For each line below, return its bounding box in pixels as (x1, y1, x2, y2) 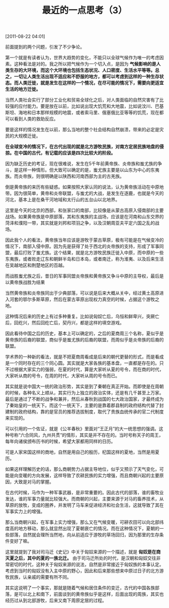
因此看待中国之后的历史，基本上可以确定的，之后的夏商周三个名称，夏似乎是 (5, 330, 164, 336)
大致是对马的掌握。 (14, 479, 54, 485)
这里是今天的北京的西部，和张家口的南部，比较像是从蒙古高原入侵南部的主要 (5, 208, 164, 214)
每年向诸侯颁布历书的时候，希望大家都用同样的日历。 (5, 438, 116, 444)
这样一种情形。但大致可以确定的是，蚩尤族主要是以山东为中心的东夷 (18, 167, 159, 173)
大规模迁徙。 (14, 133, 41, 139)
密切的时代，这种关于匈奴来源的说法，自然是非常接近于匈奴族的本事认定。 (9, 562, 164, 568)
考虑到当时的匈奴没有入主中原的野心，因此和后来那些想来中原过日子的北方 (5, 568, 159, 574)
